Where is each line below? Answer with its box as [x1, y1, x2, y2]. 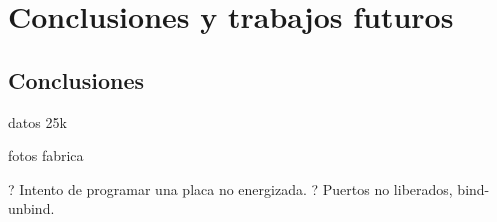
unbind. [8, 198, 55, 219]
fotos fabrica [8, 145, 84, 166]
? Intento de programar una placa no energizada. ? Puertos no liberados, [8, 178, 453, 199]
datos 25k [8, 111, 67, 132]
